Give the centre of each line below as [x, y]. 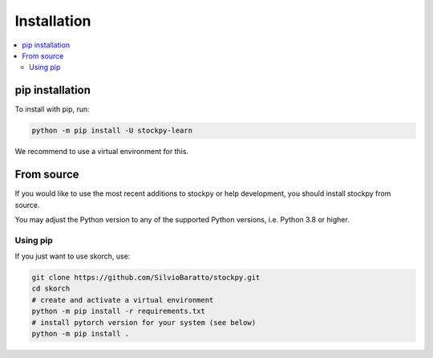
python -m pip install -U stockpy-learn [112, 131]
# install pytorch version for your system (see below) [144, 322]
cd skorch [51, 289]
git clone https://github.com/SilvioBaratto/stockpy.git [146, 278]
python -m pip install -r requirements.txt [119, 311]
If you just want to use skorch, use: [73, 256]
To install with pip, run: [52, 109]
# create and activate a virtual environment [123, 300]
